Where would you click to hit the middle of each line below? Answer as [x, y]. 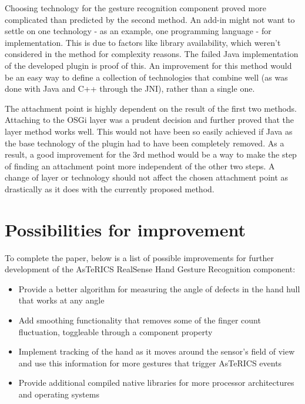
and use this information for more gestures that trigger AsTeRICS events [150, 363]
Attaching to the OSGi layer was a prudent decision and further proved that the [150, 120]
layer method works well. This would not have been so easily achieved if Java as [149, 131]
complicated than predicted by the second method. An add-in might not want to [150, 19]
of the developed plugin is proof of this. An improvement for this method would [148, 65]
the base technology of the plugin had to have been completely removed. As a [145, 143]
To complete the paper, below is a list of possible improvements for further [139, 257]
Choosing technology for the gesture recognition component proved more [135, 8]
